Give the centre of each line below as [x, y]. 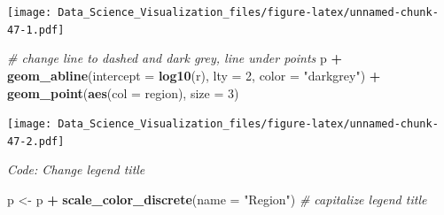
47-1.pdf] [36, 30]
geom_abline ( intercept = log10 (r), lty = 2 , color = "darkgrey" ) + [194, 75]
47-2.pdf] [36, 141]
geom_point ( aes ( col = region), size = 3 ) [123, 92]
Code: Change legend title [76, 169]
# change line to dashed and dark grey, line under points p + [175, 58]
